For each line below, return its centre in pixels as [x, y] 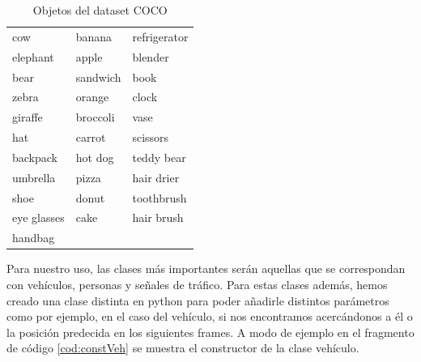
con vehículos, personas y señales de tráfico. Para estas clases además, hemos [197, 284]
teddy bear [159, 157]
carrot [91, 137]
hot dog [95, 157]
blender [151, 56]
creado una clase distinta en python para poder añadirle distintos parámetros [198, 300]
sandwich [98, 77]
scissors [151, 137]
